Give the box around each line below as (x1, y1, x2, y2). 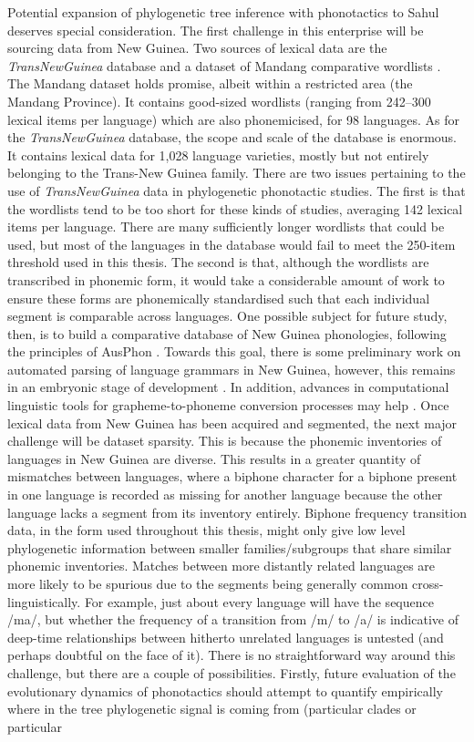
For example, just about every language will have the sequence (84, 592, 434, 611)
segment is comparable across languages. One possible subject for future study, (7, 306, 448, 325)
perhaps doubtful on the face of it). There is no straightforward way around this (7, 645, 456, 665)
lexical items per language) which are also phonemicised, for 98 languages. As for (7, 109, 459, 129)
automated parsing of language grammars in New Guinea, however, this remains (7, 359, 456, 378)
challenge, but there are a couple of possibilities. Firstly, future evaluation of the (7, 663, 456, 682)
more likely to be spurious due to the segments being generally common (7, 574, 408, 593)
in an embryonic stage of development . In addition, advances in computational (7, 377, 449, 397)
